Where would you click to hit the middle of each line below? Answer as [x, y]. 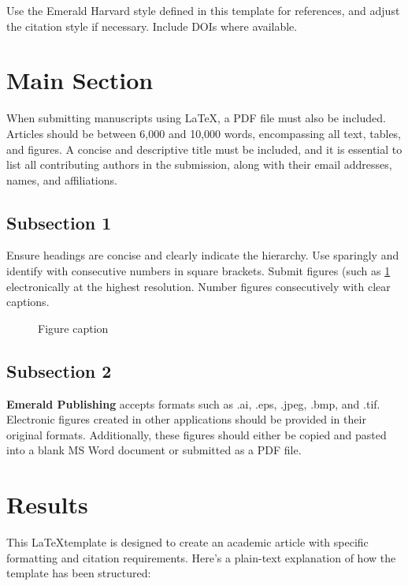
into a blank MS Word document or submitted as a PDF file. [154, 450]
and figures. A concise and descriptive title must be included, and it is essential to [204, 149]
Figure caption [73, 328]
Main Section [80, 80]
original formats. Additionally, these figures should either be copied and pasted [197, 434]
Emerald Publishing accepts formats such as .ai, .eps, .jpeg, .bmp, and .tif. [193, 403]
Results [47, 504]
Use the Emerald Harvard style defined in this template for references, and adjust [203, 10]
